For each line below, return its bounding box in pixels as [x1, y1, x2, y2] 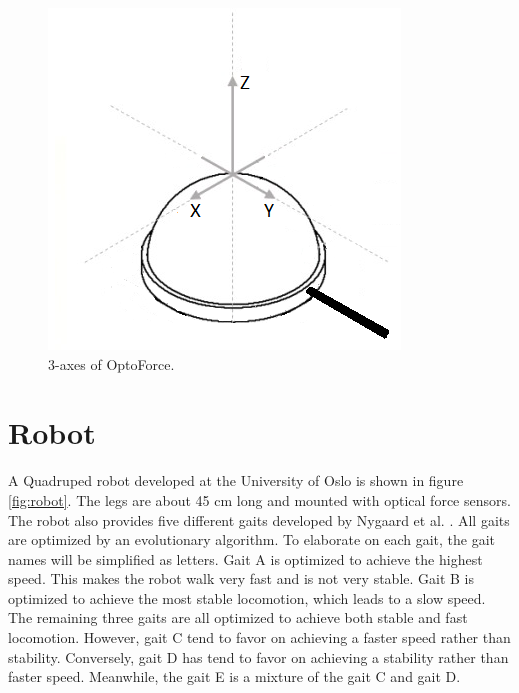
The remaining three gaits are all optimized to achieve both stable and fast [8, 607, 468, 628]
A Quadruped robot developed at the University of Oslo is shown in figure [8, 470, 464, 491]
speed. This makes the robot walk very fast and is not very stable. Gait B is [8, 568, 475, 589]
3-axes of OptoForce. [48, 353, 175, 374]
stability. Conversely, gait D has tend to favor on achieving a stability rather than [8, 646, 509, 667]
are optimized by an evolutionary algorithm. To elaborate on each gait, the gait [8, 529, 496, 550]
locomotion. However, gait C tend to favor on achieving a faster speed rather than [8, 627, 511, 648]
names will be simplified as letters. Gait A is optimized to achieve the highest [8, 548, 483, 569]
